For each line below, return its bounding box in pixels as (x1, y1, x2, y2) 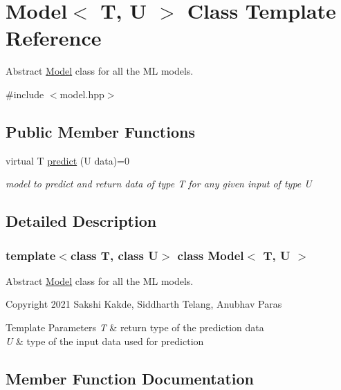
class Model (177, 246, 244, 263)
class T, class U (70, 246, 158, 263)
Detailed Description (6, 210, 157, 232)
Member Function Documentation (6, 367, 255, 389)
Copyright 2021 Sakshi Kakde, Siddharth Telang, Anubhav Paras (6, 297, 282, 311)
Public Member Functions (6, 120, 195, 142)
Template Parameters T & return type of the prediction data (6, 320, 264, 335)
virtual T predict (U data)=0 (6, 153, 129, 167)
